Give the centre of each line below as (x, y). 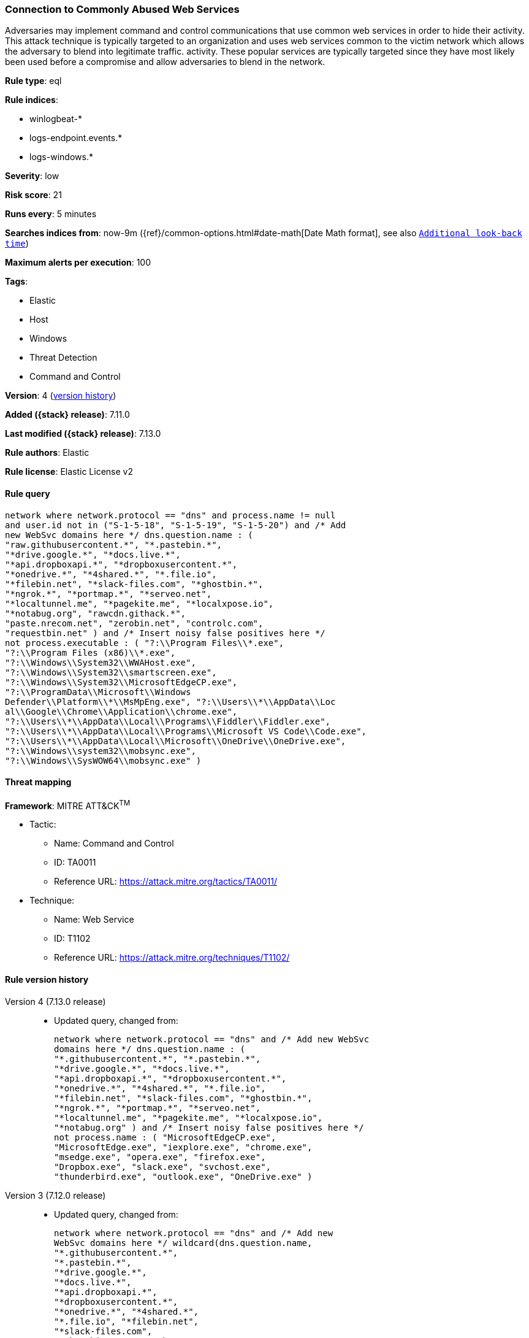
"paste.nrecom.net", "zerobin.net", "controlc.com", (134, 623)
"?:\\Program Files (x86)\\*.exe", (90, 652)
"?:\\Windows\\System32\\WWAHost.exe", (101, 662)
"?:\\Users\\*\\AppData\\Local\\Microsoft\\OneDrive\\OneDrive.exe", (176, 741)
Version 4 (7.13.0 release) (55, 1001)
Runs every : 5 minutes (51, 214)
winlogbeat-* (56, 119)
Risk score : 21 (33, 195)
